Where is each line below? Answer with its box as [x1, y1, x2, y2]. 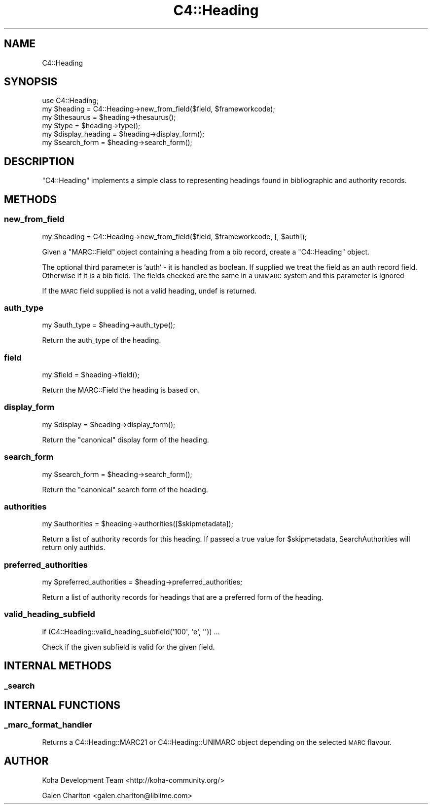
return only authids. [42, 543, 106, 552]
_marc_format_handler [4, 720, 93, 730]
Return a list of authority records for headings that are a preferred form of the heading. [42, 593, 324, 601]
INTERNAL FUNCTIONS [4, 699, 121, 712]
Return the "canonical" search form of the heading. [42, 485, 208, 494]
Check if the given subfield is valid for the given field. [42, 642, 215, 651]
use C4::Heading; [42, 96, 99, 105]
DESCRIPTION [4, 155, 74, 168]
